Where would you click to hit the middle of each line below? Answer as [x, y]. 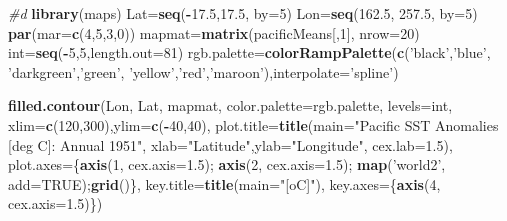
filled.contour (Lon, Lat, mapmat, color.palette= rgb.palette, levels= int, [230, 105]
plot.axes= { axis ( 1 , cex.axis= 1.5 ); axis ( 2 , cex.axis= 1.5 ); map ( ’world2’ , [227, 164]
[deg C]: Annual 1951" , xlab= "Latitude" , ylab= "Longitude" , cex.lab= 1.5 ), [230, 144]
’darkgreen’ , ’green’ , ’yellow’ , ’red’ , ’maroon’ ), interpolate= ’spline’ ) [203, 71]
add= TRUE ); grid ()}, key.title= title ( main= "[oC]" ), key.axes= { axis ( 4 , [224, 183]
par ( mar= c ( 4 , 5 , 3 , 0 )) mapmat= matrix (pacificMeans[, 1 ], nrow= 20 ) [214, 32]
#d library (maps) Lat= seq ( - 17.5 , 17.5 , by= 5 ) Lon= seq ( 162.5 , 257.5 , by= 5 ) [243, 13]
